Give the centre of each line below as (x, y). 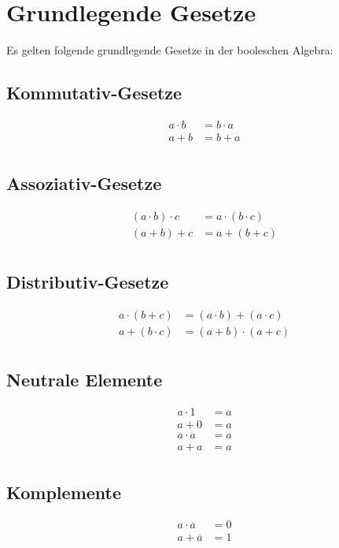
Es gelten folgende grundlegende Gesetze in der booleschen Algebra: (170, 50)
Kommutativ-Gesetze (94, 93)
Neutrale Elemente (85, 379)
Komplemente (64, 492)
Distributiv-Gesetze (88, 281)
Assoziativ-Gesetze (84, 183)
